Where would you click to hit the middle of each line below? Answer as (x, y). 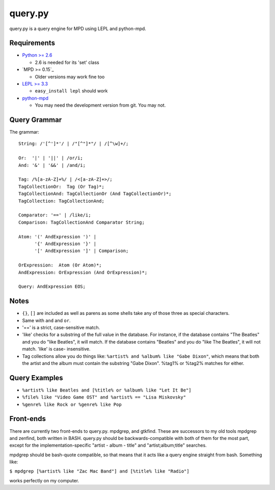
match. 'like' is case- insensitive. (56, 349)
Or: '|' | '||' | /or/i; (51, 158)
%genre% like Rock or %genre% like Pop (72, 404)
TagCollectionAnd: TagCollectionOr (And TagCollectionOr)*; (95, 194)
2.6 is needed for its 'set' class (67, 62)
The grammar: (24, 132)
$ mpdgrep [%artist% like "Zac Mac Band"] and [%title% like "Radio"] (99, 471)
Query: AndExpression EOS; (52, 287)
